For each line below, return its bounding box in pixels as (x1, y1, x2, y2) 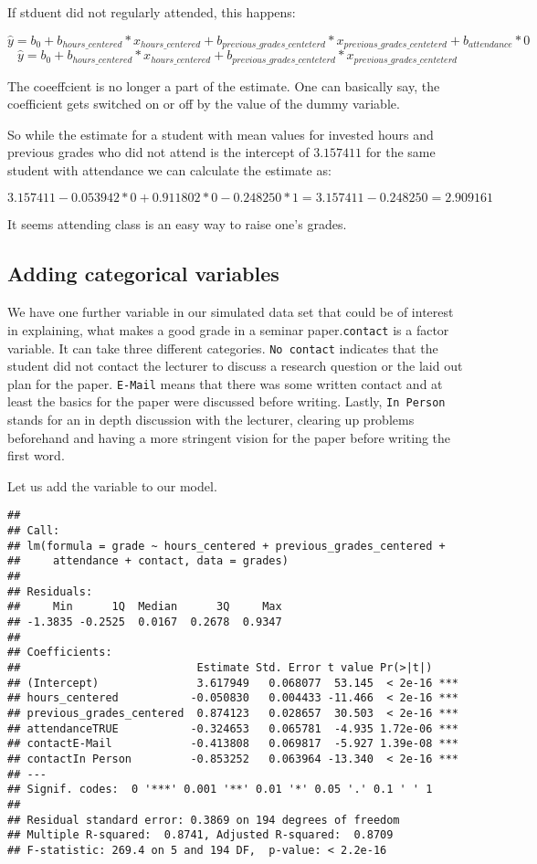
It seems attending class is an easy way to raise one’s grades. (7, 215, 347, 234)
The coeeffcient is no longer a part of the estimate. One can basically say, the (7, 76, 440, 95)
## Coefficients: (7, 646, 112, 659)
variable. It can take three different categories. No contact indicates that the (7, 338, 438, 357)
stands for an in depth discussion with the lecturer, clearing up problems (7, 410, 415, 429)
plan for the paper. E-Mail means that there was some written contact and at (7, 374, 443, 393)
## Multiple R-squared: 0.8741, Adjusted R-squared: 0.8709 (7, 828, 394, 842)
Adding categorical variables (7, 259, 279, 288)
